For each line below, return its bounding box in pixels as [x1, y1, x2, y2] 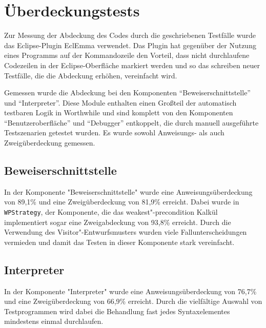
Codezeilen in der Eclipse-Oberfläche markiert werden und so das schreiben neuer [4, 59, 260, 70]
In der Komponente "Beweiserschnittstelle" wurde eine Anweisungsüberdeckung [4, 186, 253, 197]
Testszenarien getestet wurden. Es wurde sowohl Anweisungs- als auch [4, 127, 224, 138]
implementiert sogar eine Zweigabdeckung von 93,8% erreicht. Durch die [4, 216, 231, 227]
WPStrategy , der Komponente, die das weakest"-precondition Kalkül [4, 207, 218, 217]
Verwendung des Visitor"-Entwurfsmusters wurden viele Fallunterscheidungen [4, 227, 247, 237]
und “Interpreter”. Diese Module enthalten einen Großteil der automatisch [4, 97, 237, 108]
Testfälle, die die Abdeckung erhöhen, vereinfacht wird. [4, 70, 177, 80]
